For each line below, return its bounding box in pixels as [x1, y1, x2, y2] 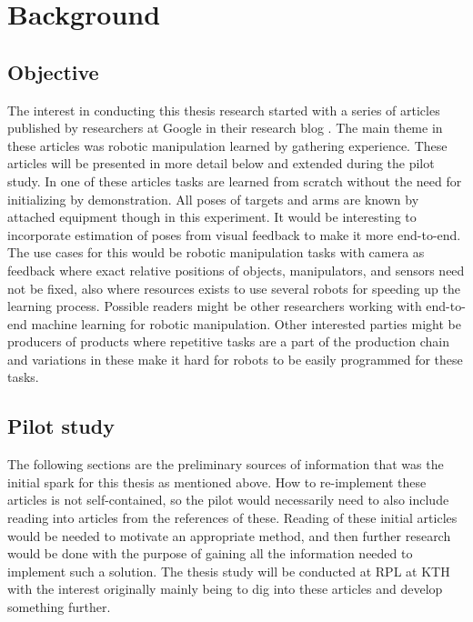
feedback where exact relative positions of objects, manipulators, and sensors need [7, 260, 465, 279]
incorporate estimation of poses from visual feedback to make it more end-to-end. [7, 225, 461, 244]
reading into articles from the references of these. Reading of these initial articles [7, 508, 458, 527]
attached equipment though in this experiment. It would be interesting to [7, 207, 417, 226]
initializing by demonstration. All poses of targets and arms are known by [7, 189, 419, 208]
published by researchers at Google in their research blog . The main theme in [7, 118, 443, 137]
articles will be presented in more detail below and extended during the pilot [7, 154, 435, 173]
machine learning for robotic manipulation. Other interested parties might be [31, 314, 461, 333]
